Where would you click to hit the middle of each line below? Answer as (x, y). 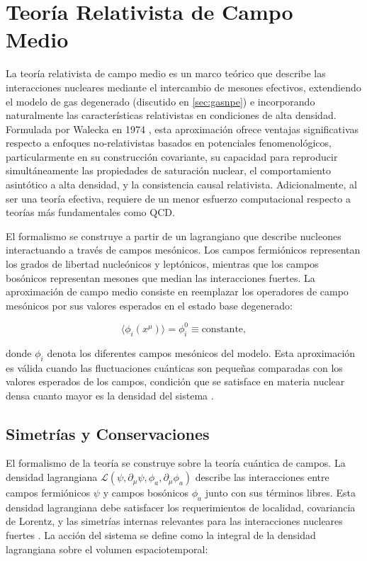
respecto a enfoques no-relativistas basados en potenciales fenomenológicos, (169, 143)
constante (222, 329)
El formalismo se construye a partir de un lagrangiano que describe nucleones (174, 236)
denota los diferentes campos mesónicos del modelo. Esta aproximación (201, 352)
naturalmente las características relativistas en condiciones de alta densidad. (171, 115)
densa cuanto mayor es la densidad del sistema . (110, 395)
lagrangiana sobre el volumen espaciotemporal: (107, 549)
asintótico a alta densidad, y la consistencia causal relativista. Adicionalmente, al (181, 185)
